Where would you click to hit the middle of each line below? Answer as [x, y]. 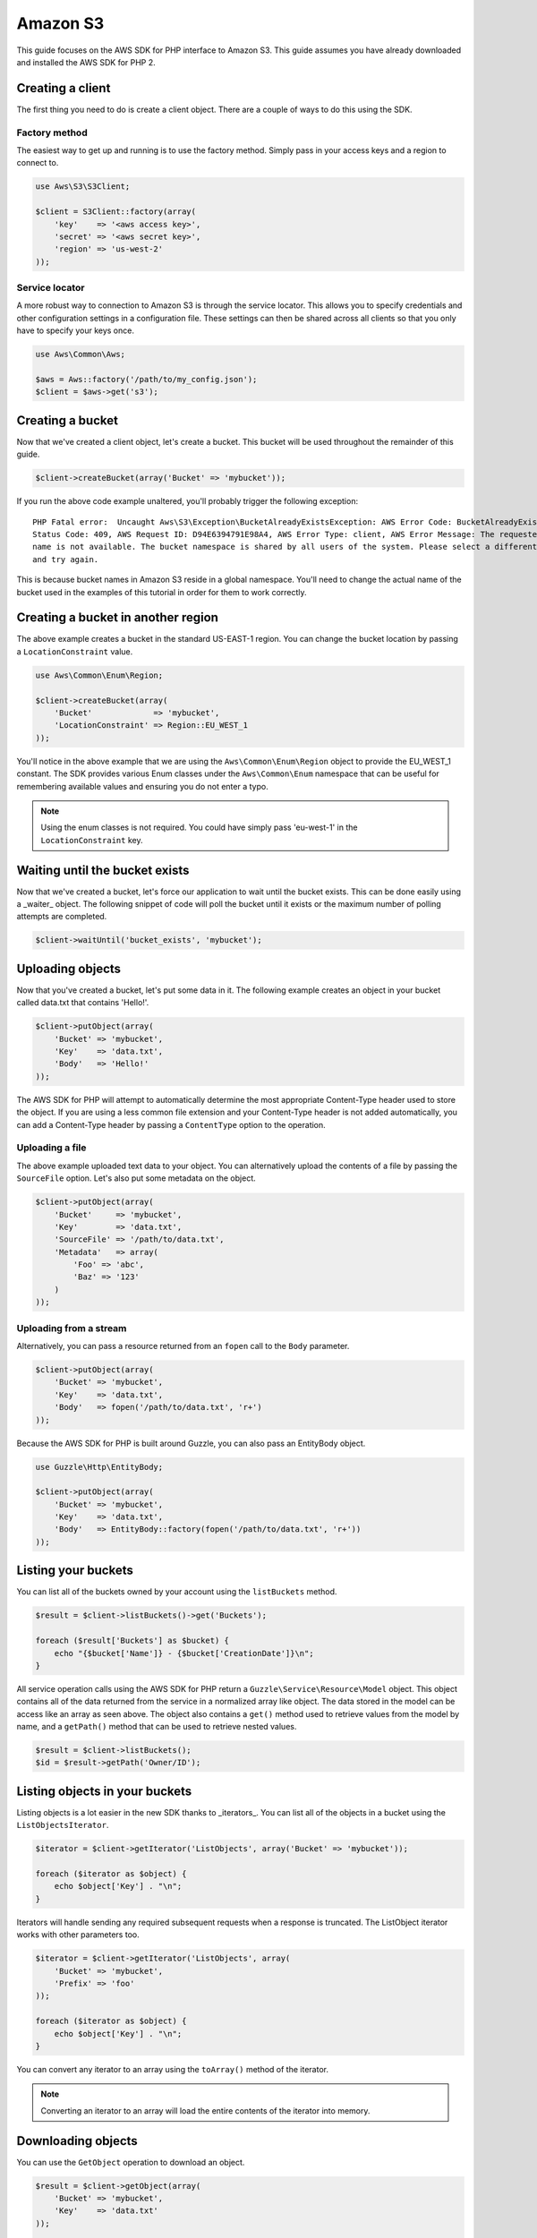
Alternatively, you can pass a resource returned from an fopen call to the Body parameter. [183, 1346]
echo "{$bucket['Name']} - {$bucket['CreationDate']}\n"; [184, 1653]
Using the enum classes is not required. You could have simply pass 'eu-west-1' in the [199, 827]
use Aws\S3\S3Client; [83, 187]
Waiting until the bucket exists [103, 870]
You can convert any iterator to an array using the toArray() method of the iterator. [172, 2069]
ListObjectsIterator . [63, 1825]
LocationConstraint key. [92, 840]
